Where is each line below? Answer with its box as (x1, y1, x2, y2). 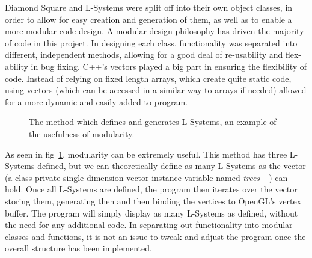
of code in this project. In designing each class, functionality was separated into (5, 36, 298, 49)
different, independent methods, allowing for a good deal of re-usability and (5, 48, 283, 61)
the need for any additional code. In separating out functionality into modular (5, 218, 293, 231)
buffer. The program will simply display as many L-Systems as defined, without (5, 206, 298, 219)
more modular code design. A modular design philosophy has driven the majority (5, 25, 304, 37)
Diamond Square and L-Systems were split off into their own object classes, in (5, 1, 293, 13)
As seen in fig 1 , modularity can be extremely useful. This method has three (5, 147, 287, 160)
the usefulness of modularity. (29, 127, 135, 140)
